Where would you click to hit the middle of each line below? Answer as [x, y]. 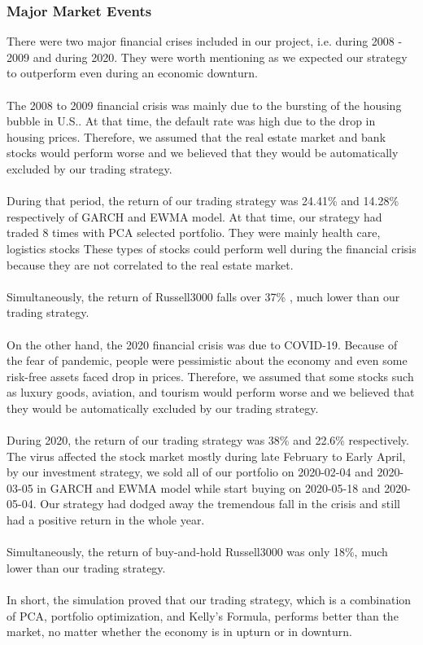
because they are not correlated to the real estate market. [150, 264]
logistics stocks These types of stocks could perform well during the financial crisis [211, 248]
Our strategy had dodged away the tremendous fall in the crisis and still [220, 504]
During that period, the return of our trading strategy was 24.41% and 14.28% [203, 201]
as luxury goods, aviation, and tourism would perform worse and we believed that [211, 392]
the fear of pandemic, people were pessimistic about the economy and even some [207, 360]
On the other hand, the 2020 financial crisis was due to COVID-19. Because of [202, 344]
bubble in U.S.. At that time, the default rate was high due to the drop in [191, 121]
